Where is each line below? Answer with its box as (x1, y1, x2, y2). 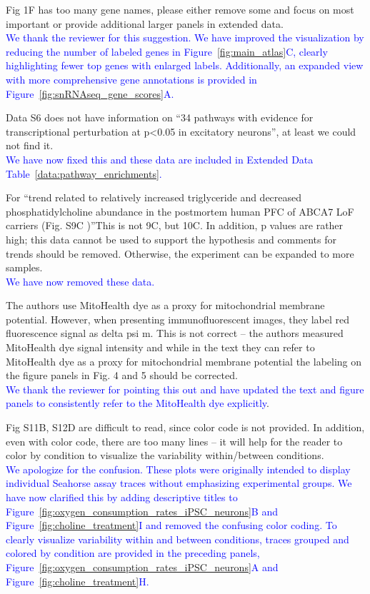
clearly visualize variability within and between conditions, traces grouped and (6, 531, 349, 546)
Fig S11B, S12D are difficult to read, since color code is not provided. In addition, (6, 420, 365, 435)
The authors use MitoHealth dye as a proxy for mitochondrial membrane (6, 298, 325, 313)
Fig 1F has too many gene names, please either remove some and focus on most (6, 2, 354, 16)
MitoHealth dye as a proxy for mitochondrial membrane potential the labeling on (6, 353, 362, 368)
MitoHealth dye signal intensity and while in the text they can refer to (6, 340, 315, 355)
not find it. (6, 138, 54, 153)
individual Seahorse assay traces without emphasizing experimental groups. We (6, 475, 352, 490)
